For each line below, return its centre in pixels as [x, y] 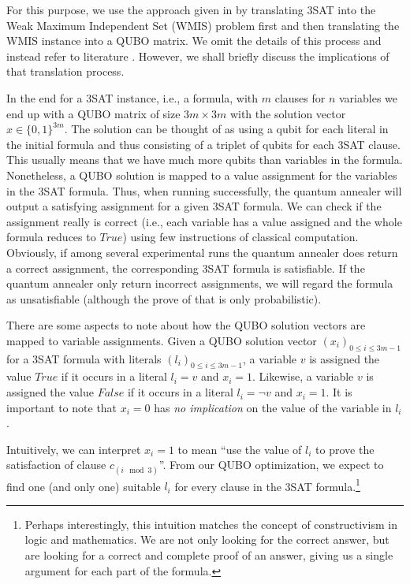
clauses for [300, 97]
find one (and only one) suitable [84, 486]
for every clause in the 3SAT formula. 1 [267, 485]
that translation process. [65, 71]
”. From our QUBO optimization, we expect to [271, 465]
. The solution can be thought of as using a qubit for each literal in [226, 129]
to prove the [345, 449]
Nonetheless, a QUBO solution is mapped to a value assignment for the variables [202, 175]
